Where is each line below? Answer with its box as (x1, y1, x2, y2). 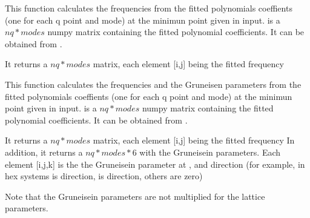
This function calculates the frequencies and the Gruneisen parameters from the (5, 78, 302, 90)
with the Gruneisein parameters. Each (139, 145, 281, 158)
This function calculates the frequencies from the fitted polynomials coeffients (5, 2, 292, 14)
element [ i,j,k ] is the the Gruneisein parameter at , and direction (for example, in (5, 157, 305, 170)
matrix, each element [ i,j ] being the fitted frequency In (93, 134, 295, 147)
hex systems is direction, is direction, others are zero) (5, 170, 203, 182)
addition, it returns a (5, 145, 83, 158)
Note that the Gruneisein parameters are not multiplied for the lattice (5, 190, 265, 202)
